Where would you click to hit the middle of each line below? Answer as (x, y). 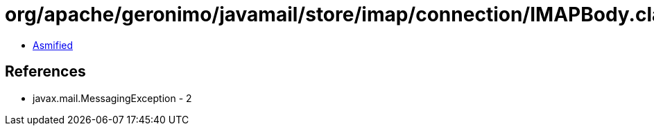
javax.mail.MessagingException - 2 (112, 98)
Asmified (53, 45)
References (45, 72)
